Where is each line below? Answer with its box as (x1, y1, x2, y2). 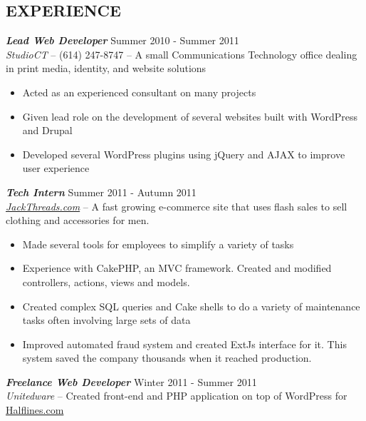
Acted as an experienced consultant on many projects (22, 84, 256, 99)
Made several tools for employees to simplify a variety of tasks (22, 236, 294, 251)
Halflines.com (6, 402, 64, 417)
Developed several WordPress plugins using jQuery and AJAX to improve (22, 146, 345, 161)
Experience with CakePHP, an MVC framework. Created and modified (22, 260, 332, 275)
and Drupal (22, 123, 73, 138)
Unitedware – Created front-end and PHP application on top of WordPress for (6, 388, 347, 403)
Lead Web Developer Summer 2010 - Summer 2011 (6, 33, 239, 48)
